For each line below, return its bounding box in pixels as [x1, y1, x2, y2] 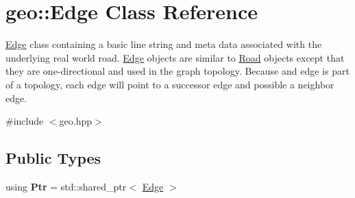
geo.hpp [59, 114, 93, 128]
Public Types [5, 147, 101, 169]
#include [5, 114, 44, 128]
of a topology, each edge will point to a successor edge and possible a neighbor [5, 77, 334, 91]
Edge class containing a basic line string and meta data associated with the [5, 37, 322, 51]
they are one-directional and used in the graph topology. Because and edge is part [5, 64, 350, 78]
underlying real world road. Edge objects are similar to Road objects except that [5, 50, 345, 64]
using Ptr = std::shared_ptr [5, 179, 127, 193]
